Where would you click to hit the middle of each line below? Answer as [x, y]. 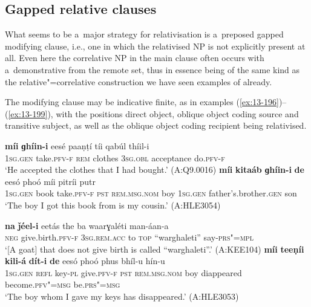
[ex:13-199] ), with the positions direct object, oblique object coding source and [153, 113]
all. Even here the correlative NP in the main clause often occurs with [135, 58]
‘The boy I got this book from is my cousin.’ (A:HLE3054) [113, 205]
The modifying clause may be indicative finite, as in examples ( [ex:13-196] [142, 102]
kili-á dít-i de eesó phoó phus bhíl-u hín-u [85, 261]
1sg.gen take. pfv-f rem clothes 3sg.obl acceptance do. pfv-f [115, 157]
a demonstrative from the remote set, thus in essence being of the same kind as [152, 69]
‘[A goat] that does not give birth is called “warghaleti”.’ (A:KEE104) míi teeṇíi [155, 249]
